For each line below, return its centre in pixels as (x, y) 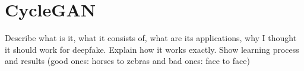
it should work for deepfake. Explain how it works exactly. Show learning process (152, 49)
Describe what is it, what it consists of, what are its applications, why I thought (151, 38)
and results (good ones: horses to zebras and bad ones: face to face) (127, 61)
